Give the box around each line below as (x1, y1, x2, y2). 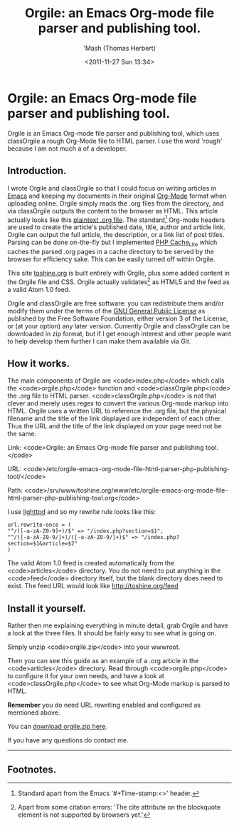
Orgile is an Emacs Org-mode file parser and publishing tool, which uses (7, 129, 220, 137)
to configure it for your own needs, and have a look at (7, 672, 165, 680)
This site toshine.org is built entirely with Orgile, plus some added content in (7, 268, 230, 277)
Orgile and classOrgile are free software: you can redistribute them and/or (7, 298, 224, 308)
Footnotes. (7, 763, 57, 775)
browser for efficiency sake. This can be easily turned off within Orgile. (7, 255, 216, 263)
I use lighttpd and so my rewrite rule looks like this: (7, 508, 156, 516)
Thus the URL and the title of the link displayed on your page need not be (7, 422, 222, 430)
